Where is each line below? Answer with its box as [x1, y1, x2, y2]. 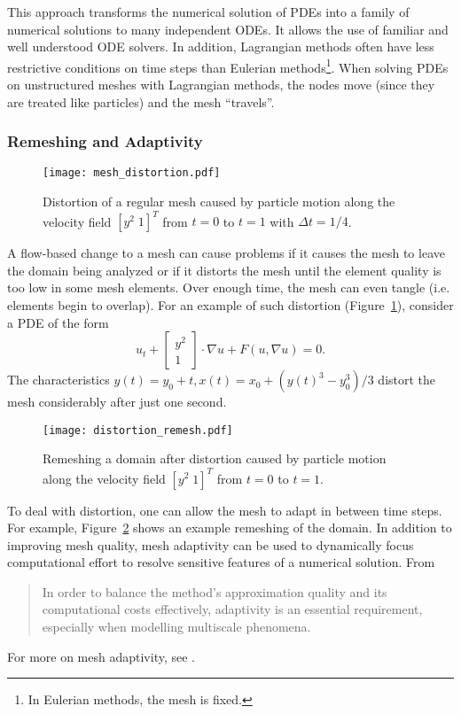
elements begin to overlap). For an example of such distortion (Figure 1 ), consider [7, 295, 454, 314]
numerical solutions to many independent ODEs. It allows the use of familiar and [7, 19, 449, 38]
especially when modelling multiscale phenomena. [42, 617, 311, 636]
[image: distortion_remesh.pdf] [43, 423, 233, 437]
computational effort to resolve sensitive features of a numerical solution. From [7, 553, 435, 571]
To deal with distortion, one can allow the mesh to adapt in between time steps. [7, 501, 442, 519]
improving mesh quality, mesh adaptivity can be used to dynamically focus [7, 535, 414, 554]
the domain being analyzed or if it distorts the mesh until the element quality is [7, 260, 441, 279]
